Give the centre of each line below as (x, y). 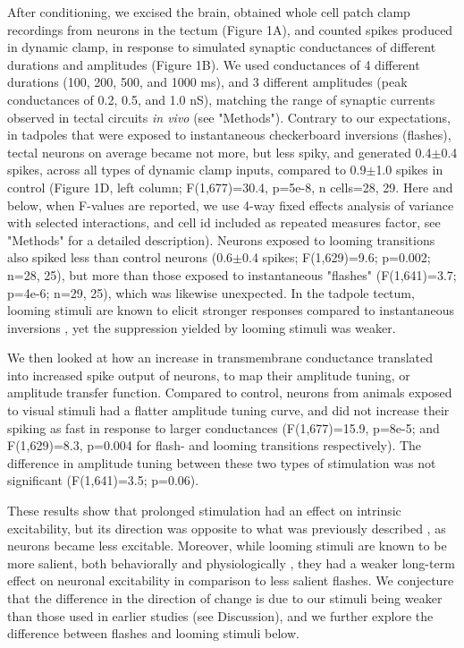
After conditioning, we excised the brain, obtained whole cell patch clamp (209, 12)
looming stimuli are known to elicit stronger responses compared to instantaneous (231, 310)
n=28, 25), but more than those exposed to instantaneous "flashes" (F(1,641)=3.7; (232, 274)
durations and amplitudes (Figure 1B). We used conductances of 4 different (214, 64)
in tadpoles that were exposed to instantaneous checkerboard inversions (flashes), (229, 135)
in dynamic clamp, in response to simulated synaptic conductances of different (222, 47)
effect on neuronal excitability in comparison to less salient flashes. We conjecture (231, 580)
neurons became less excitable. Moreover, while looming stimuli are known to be (227, 546)
